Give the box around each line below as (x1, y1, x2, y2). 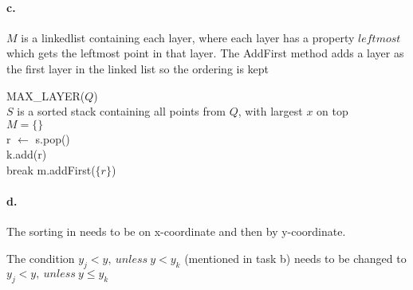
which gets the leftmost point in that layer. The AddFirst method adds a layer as (6, 45, 404, 61)
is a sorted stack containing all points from (17, 103, 226, 120)
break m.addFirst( (6, 161, 96, 178)
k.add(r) (6, 146, 47, 163)
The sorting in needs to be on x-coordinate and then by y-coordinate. (6, 223, 346, 240)
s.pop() (35, 130, 70, 147)
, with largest (238, 103, 303, 120)
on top (317, 103, 348, 120)
